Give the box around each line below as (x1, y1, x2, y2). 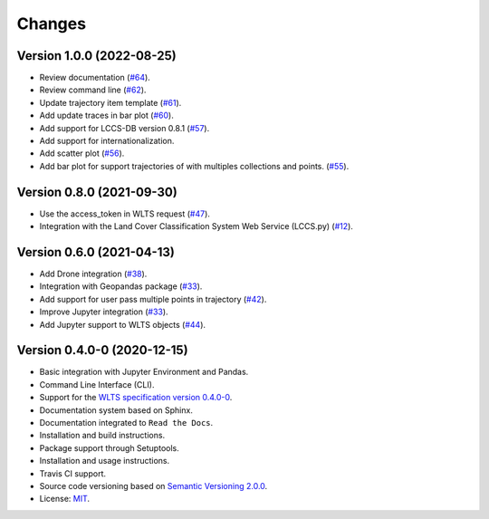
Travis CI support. (39, 467, 106, 479)
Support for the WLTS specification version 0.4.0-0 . (39, 392, 233, 403)
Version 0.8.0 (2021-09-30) (16, 184, 178, 199)
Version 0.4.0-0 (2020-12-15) (16, 342, 189, 358)
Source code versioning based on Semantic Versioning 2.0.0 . (39, 480, 268, 491)
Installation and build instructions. (39, 430, 166, 441)
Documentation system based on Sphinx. (39, 404, 194, 416)
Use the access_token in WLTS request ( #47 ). (39, 208, 210, 219)
